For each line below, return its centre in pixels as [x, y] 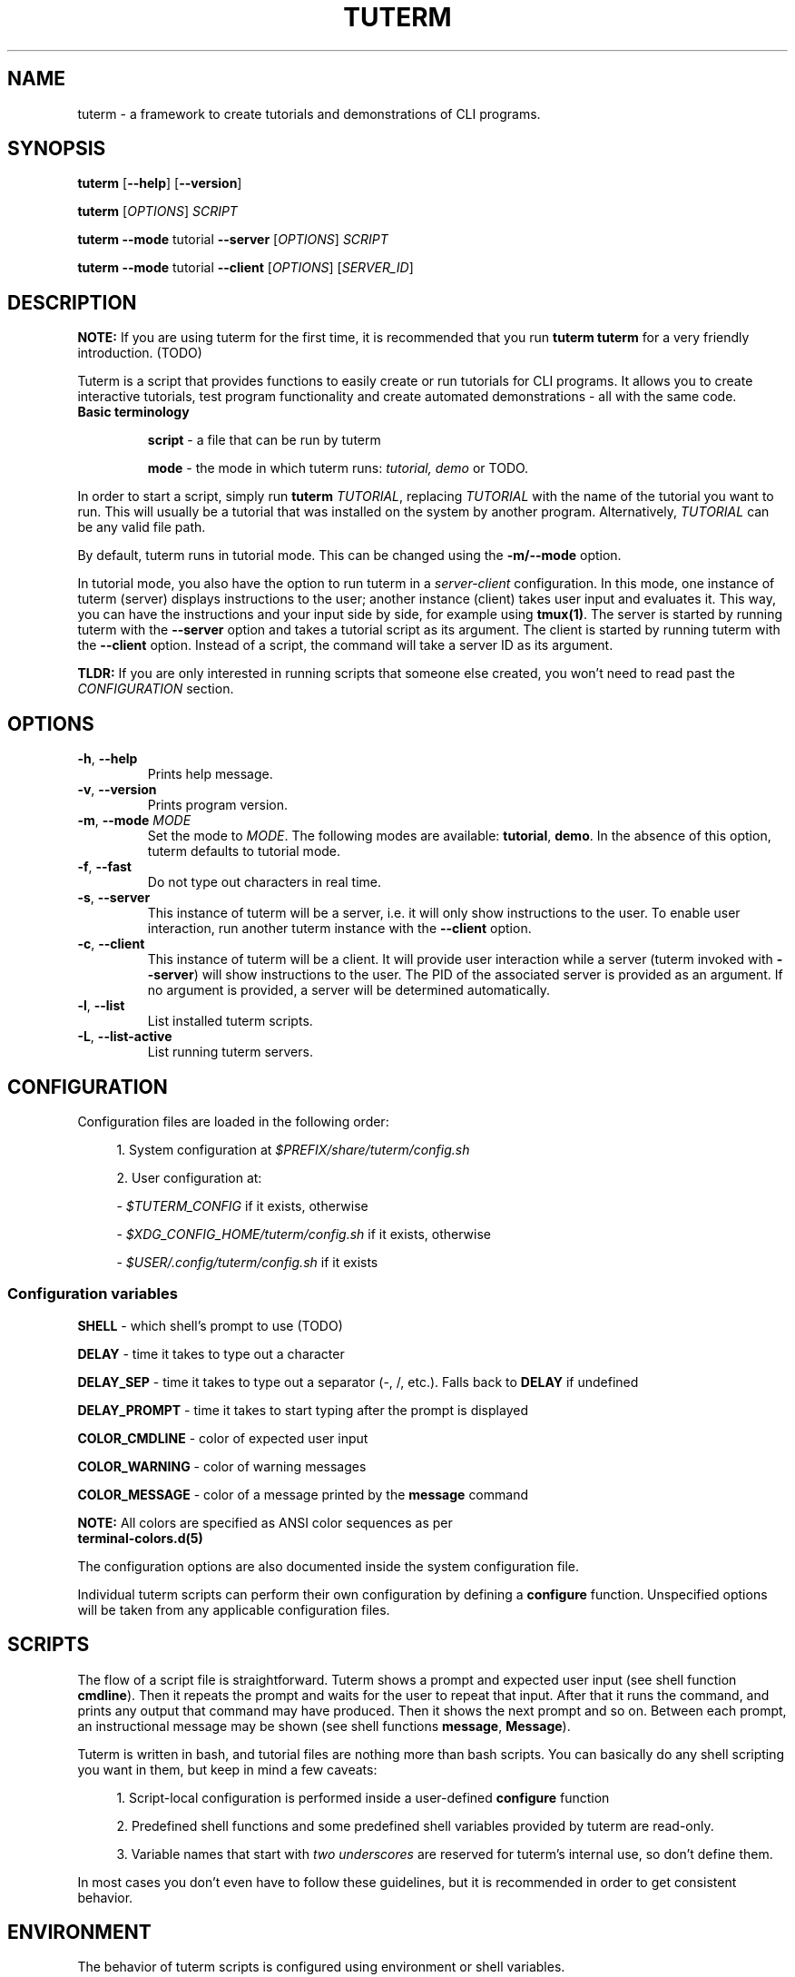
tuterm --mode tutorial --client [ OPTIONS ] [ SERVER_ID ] [245, 268]
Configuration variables [93, 1294]
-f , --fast [104, 867]
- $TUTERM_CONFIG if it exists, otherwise [242, 1205]
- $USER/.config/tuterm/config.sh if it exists [247, 1262]
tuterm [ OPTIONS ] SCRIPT [157, 211]
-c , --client [111, 944]
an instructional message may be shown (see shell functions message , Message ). [324, 1726]
